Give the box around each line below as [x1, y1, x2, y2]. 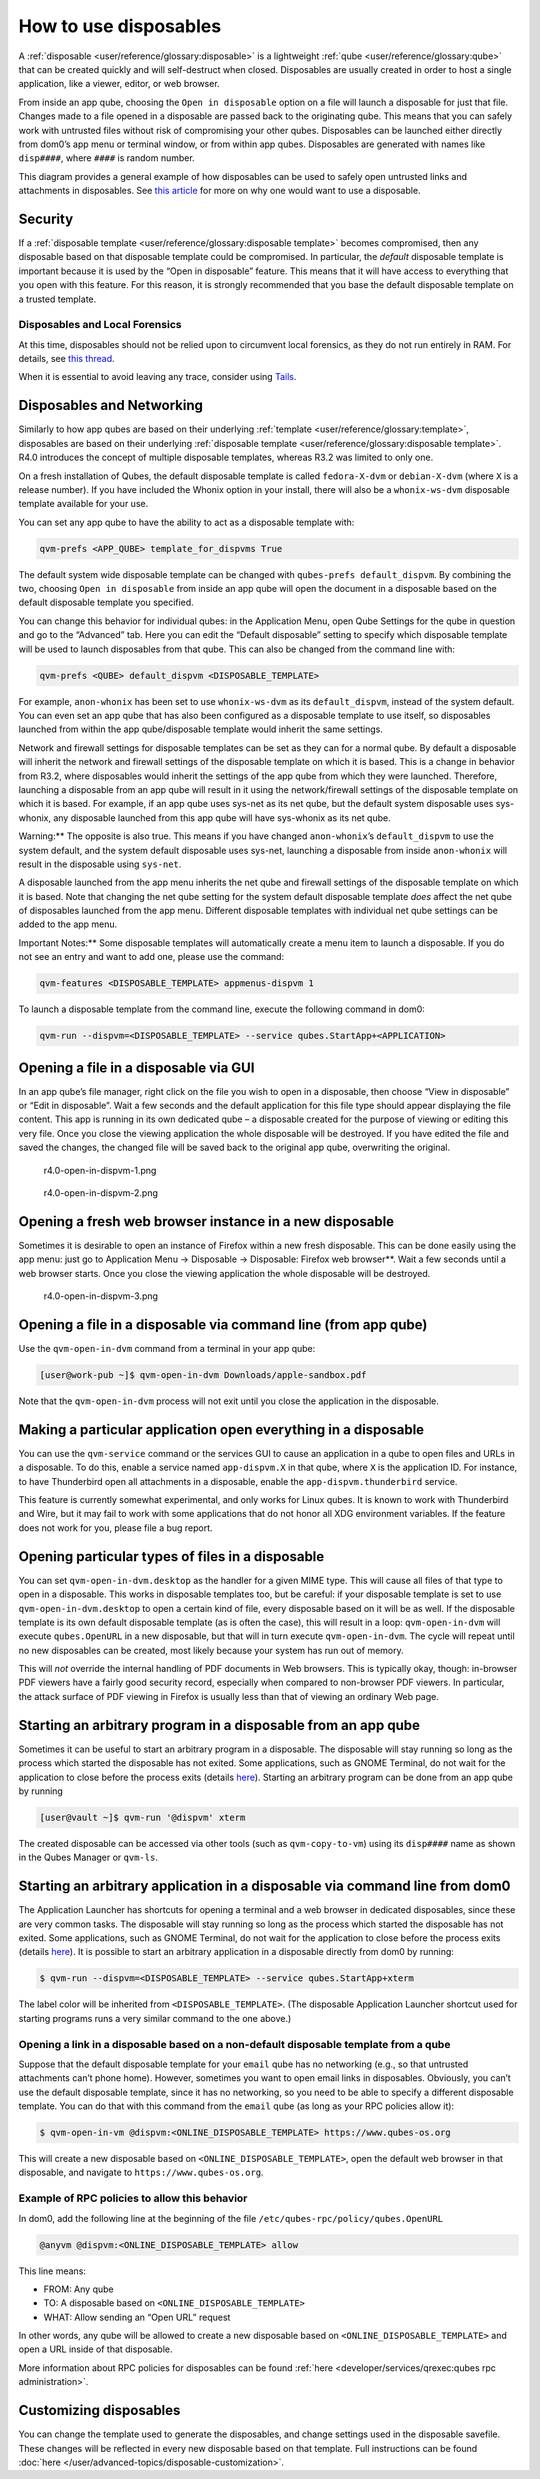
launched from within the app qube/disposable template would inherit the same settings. [18, 723, 384, 735]
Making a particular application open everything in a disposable [18, 1421, 425, 1438]
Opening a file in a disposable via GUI [18, 1059, 255, 1076]
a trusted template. [18, 293, 97, 305]
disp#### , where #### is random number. [18, 152, 195, 164]
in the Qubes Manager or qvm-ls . [18, 1851, 159, 1864]
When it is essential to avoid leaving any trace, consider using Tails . [18, 371, 297, 383]
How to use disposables [18, 15, 222, 37]
